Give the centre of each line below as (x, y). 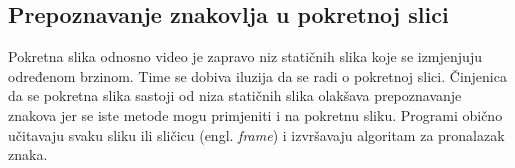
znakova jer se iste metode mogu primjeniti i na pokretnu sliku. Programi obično (255, 114)
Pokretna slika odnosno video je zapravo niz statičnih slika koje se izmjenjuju (245, 56)
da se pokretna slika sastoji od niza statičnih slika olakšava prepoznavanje (235, 95)
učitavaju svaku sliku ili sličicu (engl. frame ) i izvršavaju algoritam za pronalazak (256, 134)
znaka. (28, 154)
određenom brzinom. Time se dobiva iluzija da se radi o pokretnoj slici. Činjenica (257, 75)
